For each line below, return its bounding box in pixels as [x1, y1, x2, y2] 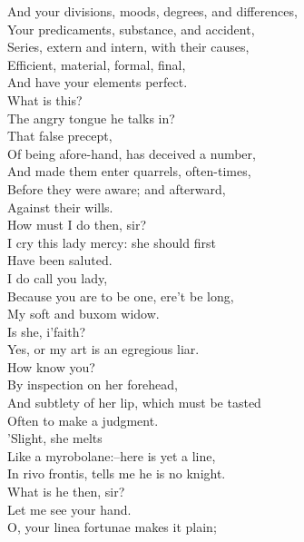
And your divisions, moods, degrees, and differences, [7, 2, 298, 20]
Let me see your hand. [7, 499, 132, 518]
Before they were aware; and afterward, [7, 179, 226, 198]
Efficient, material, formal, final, [7, 54, 186, 74]
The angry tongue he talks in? [7, 108, 175, 127]
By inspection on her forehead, [7, 375, 178, 394]
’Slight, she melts [7, 429, 103, 448]
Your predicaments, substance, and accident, [7, 19, 255, 38]
